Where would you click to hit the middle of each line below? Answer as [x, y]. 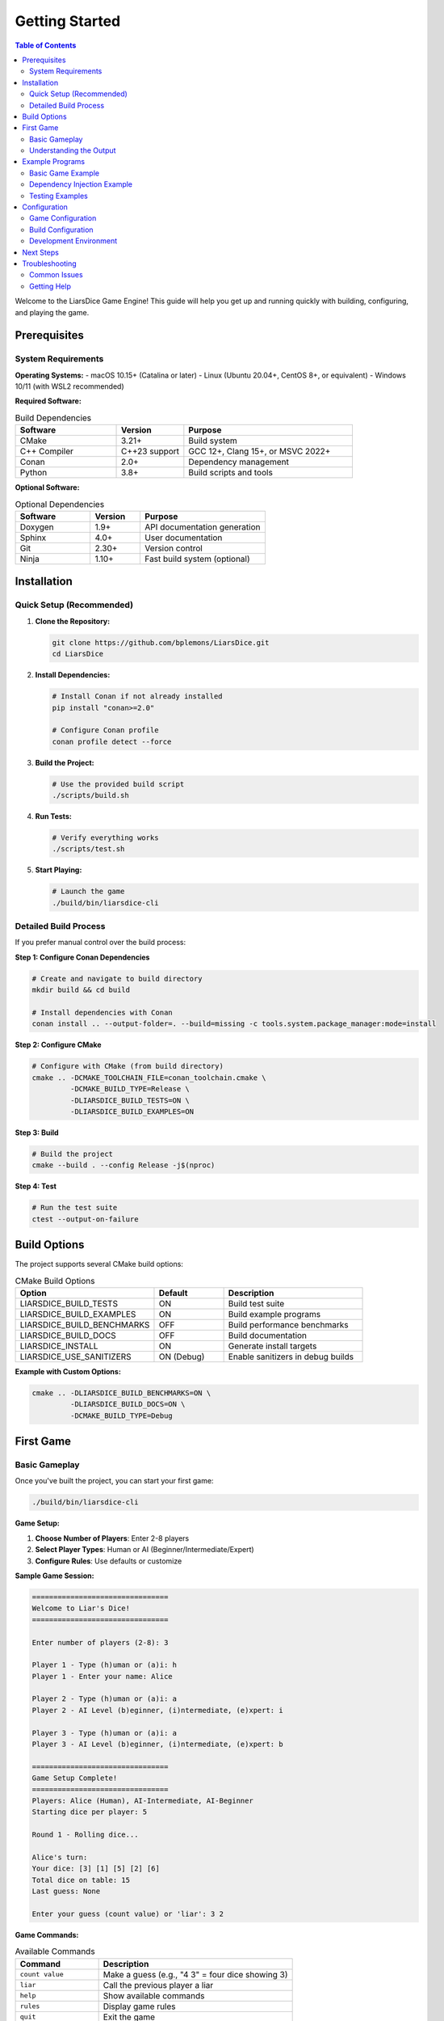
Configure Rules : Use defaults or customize [109, 1561]
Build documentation [267, 1335]
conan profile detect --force [112, 741]
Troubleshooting [49, 264]
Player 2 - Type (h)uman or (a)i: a [105, 1699]
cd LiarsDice [78, 654]
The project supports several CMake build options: [99, 1264]
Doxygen [37, 527]
